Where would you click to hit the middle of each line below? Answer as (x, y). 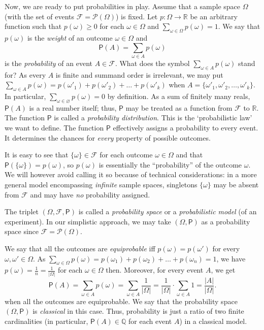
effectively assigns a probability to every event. (186, 128)
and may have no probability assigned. (90, 194)
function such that (33, 26)
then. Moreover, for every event (155, 270)
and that (189, 155)
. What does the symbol (152, 63)
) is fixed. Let (137, 16)
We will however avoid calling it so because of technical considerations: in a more (131, 174)
